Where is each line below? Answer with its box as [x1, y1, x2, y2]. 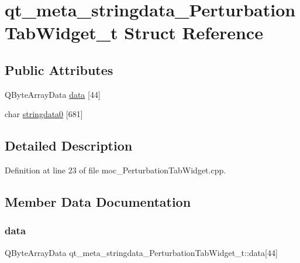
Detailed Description [5, 136, 133, 155]
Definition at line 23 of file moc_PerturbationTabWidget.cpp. [5, 164, 226, 176]
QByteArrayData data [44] [5, 88, 101, 100]
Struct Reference [124, 21, 263, 45]
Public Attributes [5, 60, 113, 78]
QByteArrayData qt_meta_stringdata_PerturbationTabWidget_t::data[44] [5, 246, 278, 258]
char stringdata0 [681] [5, 108, 83, 120]
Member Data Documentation [5, 193, 191, 211]
